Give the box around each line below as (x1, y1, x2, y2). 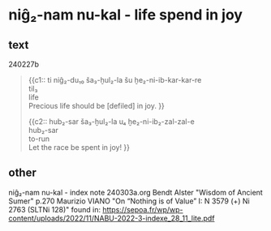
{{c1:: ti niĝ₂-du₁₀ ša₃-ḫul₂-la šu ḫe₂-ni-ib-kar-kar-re (28, 75, 202, 84)
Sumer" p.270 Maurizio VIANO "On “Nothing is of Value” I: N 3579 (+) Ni (8, 196, 250, 206)
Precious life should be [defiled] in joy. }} (28, 101, 165, 110)
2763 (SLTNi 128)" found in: (8, 204, 101, 214)
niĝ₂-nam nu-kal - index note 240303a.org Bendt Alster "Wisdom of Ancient (8, 187, 264, 197)
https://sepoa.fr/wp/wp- (102, 204, 184, 214)
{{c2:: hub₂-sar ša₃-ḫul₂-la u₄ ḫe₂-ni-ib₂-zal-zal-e (28, 117, 195, 126)
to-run (28, 134, 50, 143)
